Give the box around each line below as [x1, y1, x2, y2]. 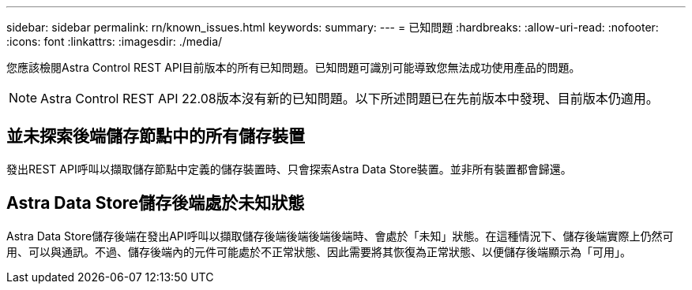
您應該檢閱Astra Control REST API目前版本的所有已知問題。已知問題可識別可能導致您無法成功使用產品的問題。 [6, 61, 581, 74]
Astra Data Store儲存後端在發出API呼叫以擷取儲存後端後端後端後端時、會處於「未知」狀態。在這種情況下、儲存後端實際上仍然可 [6, 229, 674, 243]
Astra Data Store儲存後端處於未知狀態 [6, 193, 305, 214]
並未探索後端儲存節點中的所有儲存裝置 [6, 126, 305, 147]
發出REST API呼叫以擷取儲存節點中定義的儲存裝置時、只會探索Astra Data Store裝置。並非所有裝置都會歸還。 [6, 162, 572, 176]
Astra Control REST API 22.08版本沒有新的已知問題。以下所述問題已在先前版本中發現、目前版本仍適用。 [40, 91, 659, 106]
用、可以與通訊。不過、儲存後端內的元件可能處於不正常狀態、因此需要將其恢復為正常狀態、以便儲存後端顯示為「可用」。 [6, 244, 631, 258]
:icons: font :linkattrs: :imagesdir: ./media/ [6, 35, 223, 48]
